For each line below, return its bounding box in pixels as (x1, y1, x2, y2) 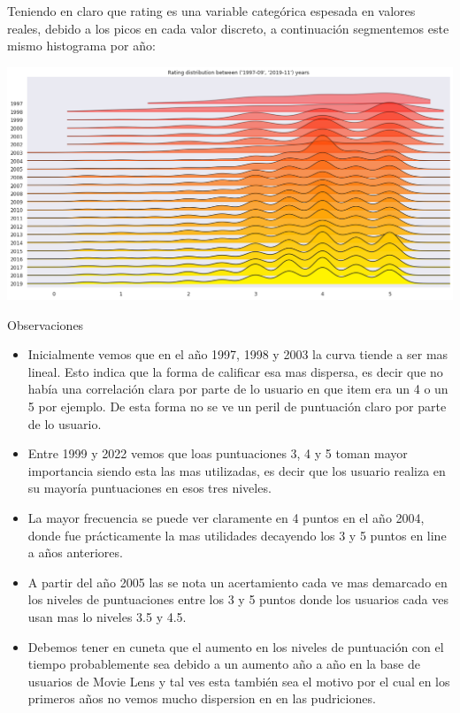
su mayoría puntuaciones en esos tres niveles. (27, 479, 272, 497)
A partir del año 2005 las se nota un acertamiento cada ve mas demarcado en (27, 572, 448, 591)
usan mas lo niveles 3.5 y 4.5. (27, 608, 187, 625)
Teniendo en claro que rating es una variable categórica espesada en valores (7, 2, 416, 19)
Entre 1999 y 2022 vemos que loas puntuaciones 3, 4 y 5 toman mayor (27, 444, 408, 463)
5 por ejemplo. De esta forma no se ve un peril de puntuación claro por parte (27, 397, 447, 416)
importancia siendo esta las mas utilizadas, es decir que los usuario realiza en (27, 461, 446, 479)
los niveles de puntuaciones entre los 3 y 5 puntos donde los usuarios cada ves (27, 590, 448, 609)
